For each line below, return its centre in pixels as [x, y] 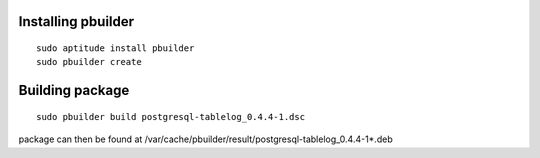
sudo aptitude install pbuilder [115, 48]
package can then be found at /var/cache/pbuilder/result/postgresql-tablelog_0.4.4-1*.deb [206, 139]
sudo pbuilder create [89, 62]
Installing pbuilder [76, 21]
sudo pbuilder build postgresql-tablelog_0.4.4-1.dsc [170, 116]
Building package [74, 90]
